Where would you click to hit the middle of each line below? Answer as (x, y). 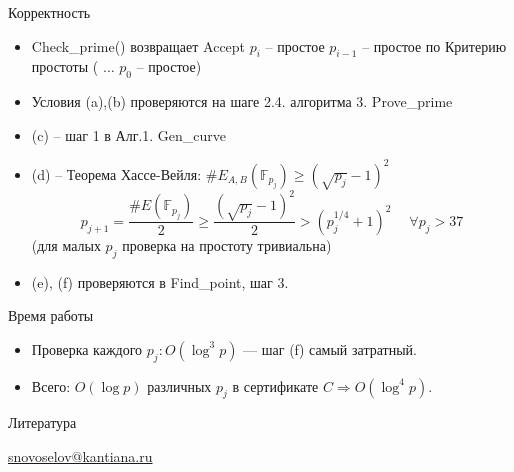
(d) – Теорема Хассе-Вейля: (116, 173)
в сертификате (275, 385)
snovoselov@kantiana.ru (80, 455)
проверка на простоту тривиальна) (227, 244)
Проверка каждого (87, 348)
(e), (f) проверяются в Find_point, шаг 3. (160, 281)
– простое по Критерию (434, 45)
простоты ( (65, 66)
